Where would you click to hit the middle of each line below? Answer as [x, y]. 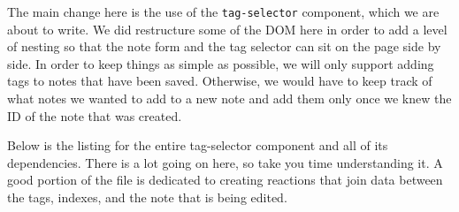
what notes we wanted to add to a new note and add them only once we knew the [229, 98]
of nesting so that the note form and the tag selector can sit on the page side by [224, 46]
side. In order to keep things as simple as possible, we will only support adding [221, 63]
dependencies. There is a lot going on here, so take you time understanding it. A [225, 162]
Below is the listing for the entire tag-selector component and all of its [198, 145]
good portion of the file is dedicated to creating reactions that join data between [225, 180]
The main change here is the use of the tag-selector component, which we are [223, 11]
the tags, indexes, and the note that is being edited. [147, 197]
